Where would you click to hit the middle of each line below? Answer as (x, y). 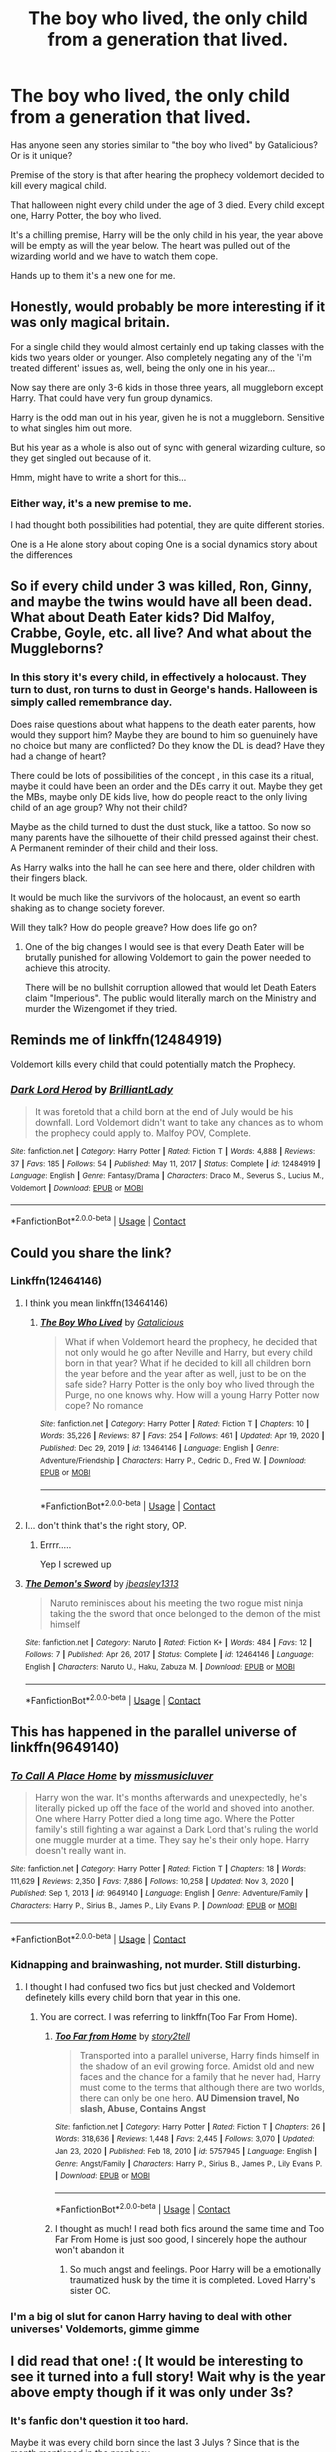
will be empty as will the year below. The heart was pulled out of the (150, 245)
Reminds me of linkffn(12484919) (116, 1040)
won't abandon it (89, 2249)
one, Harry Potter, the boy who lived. (86, 215)
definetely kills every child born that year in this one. (132, 1997)
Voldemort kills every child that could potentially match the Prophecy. (153, 1064)
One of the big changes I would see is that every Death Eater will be (164, 946)
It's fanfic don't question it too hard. (100, 2420)
